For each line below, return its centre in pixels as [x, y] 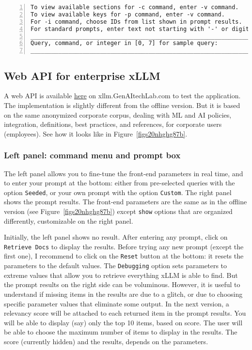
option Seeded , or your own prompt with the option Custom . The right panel [118, 192]
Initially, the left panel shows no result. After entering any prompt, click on [116, 237]
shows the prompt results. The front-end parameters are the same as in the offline [126, 202]
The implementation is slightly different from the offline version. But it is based [122, 105]
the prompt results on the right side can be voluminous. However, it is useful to [122, 284]
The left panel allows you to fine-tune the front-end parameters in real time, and [124, 173]
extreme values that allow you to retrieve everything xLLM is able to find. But [121, 275]
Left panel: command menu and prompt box [92, 155]
